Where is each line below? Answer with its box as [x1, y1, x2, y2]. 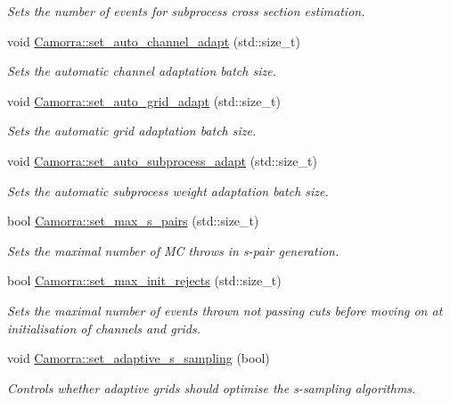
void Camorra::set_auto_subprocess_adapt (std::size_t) [7, 151, 317, 169]
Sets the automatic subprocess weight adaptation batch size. [7, 181, 329, 200]
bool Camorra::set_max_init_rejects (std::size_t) [7, 271, 282, 290]
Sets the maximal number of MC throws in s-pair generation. [7, 241, 340, 259]
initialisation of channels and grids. [7, 318, 201, 337]
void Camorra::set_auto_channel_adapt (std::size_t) [7, 31, 300, 50]
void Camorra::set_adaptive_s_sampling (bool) [7, 349, 270, 367]
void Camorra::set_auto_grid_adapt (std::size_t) [7, 91, 281, 110]
